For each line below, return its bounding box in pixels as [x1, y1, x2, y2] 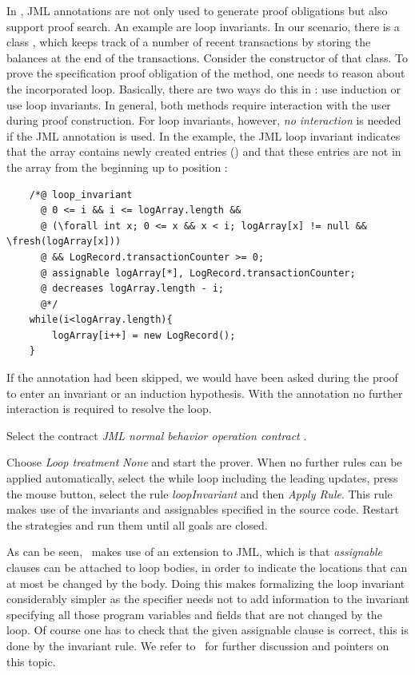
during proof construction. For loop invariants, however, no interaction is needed [6, 112, 401, 129]
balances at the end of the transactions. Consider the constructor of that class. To [6, 49, 408, 66]
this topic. [6, 653, 56, 669]
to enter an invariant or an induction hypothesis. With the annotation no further [6, 384, 403, 401]
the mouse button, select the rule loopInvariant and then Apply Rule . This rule [6, 485, 393, 502]
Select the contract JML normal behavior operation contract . [6, 427, 307, 443]
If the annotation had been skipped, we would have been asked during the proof [6, 369, 398, 386]
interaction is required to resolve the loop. [6, 400, 212, 417]
